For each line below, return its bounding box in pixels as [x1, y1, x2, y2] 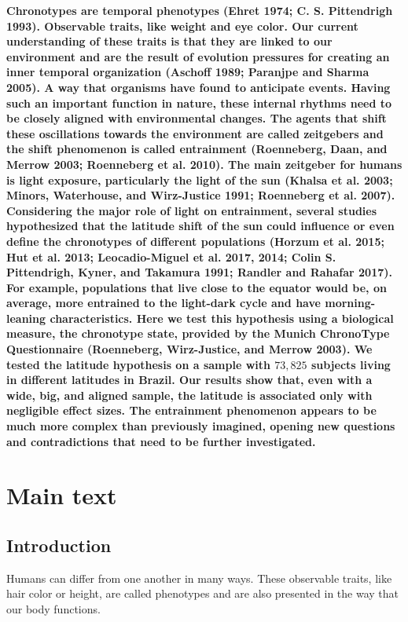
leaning [6, 309, 46, 326]
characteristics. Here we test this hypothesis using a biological [50, 309, 394, 326]
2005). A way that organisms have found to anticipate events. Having [6, 79, 391, 95]
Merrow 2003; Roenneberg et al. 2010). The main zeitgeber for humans [6, 155, 402, 172]
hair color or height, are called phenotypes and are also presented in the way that [6, 585, 399, 602]
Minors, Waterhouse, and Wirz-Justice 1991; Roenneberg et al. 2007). [6, 187, 395, 203]
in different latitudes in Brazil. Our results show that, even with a [6, 371, 373, 388]
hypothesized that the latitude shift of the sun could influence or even [6, 218, 395, 234]
